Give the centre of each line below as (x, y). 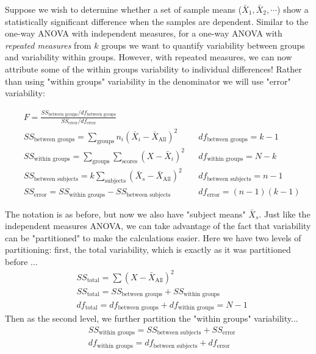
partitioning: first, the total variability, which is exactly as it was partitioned (148, 250)
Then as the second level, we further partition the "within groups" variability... (152, 318)
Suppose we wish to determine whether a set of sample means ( (124, 9)
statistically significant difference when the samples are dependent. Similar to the (157, 21)
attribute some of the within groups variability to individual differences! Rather (153, 69)
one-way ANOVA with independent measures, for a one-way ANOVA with (144, 33)
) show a (293, 9)
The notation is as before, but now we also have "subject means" (125, 214)
